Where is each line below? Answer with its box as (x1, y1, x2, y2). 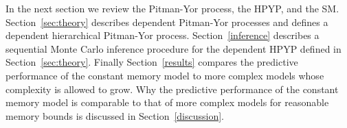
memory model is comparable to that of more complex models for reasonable (5, 95, 329, 110)
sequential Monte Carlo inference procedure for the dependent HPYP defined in (5, 41, 342, 55)
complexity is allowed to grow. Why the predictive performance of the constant (5, 81, 339, 96)
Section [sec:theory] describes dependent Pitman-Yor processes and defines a (5, 14, 328, 29)
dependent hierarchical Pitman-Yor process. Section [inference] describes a (5, 28, 320, 42)
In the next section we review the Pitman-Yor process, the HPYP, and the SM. (5, 1, 339, 15)
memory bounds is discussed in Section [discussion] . (5, 108, 225, 123)
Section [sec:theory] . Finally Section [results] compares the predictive (5, 55, 298, 69)
